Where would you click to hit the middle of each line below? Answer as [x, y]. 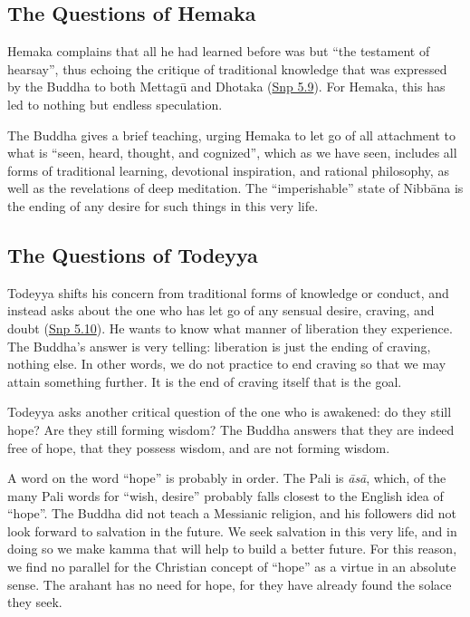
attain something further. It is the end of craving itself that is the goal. [205, 381]
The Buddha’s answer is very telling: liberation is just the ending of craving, [219, 346]
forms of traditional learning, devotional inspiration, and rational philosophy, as [228, 170]
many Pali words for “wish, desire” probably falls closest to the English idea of [225, 495]
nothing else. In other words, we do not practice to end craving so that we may [227, 364]
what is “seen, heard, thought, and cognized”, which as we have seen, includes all [232, 153]
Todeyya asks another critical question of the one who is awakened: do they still [230, 412]
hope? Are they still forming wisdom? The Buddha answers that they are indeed [231, 429]
